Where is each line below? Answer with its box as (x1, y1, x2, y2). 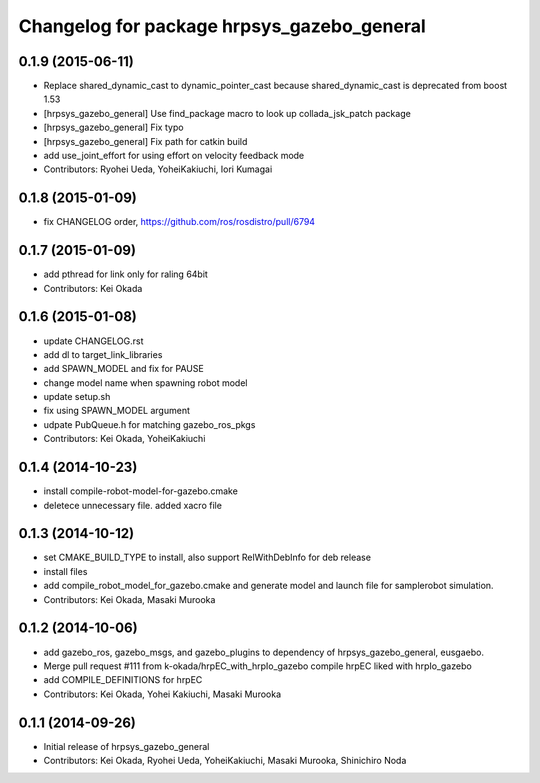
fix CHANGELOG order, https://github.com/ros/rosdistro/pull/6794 (43, 216, 315, 228)
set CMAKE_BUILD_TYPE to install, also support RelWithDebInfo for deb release (43, 551, 372, 564)
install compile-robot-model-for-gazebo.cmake (43, 485, 239, 497)
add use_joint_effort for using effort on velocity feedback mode (43, 150, 305, 162)
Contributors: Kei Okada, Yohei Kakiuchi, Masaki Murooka (43, 688, 282, 700)
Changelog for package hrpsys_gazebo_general (18, 15, 427, 37)
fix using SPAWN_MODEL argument (43, 405, 190, 417)
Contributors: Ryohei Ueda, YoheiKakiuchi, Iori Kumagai (43, 163, 273, 175)
